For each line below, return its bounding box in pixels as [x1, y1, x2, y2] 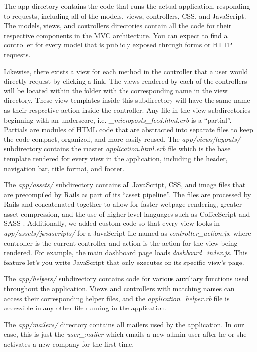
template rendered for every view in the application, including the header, [4, 153, 228, 163]
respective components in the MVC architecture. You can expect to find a [4, 30, 228, 40]
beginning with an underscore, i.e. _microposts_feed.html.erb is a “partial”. [4, 114, 232, 125]
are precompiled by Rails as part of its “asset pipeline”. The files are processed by [4, 189, 251, 199]
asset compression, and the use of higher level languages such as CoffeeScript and [4, 208, 250, 219]
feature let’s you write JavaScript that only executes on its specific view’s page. [4, 257, 244, 267]
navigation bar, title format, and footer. [4, 163, 125, 173]
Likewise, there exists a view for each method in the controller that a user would [4, 66, 248, 76]
